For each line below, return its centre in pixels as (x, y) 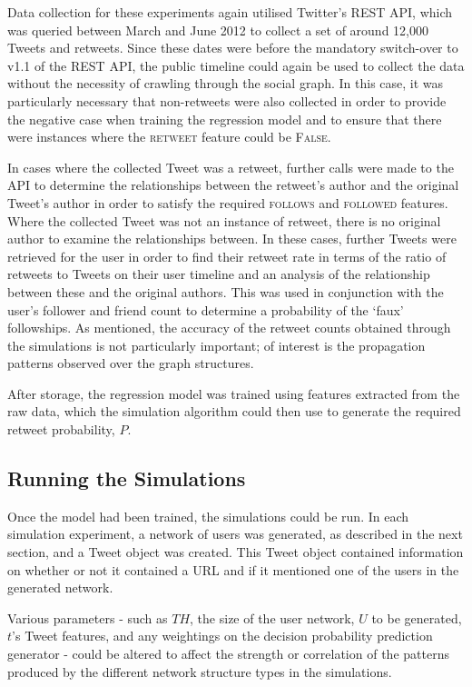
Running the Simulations (127, 478)
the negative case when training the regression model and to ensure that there (225, 119)
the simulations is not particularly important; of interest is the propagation (216, 345)
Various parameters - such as (88, 617)
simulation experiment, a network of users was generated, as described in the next (235, 534)
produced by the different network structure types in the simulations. (200, 671)
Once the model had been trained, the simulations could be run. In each (208, 516)
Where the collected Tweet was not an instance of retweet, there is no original (224, 220)
